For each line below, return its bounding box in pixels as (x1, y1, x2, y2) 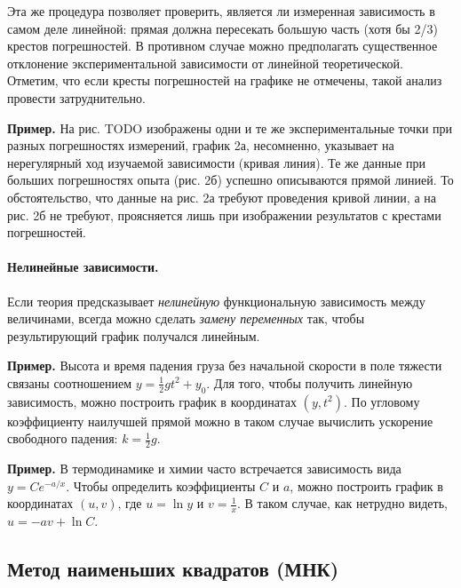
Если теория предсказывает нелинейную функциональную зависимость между (7, 291, 425, 310)
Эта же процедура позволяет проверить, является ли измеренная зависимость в (7, 2, 435, 20)
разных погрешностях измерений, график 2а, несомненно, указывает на (7, 136, 394, 155)
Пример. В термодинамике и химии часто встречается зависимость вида (7, 459, 401, 478)
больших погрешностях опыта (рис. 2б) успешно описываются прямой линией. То (7, 171, 454, 189)
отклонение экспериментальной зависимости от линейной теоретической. (7, 53, 403, 72)
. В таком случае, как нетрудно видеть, (237, 494, 448, 513)
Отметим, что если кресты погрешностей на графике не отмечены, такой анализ (7, 71, 442, 90)
